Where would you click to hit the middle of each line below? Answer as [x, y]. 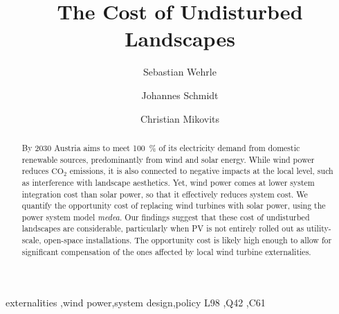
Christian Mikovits [180, 118]
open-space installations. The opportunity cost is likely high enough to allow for [188, 240]
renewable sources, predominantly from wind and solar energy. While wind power [168, 159]
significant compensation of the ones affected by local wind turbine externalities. [166, 251]
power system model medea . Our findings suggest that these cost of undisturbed [166, 217]
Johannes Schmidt [180, 95]
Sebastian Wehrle [180, 72]
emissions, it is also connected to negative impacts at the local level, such [201, 171]
